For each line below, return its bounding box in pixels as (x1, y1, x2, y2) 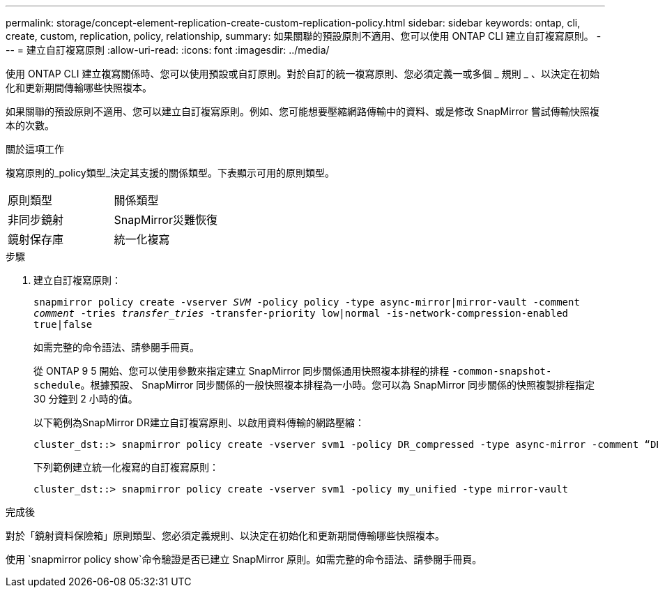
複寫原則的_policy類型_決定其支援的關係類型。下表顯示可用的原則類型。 (6, 167, 335, 179)
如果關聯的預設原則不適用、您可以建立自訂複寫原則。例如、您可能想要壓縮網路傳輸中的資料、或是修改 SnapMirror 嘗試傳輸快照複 (6, 105, 599, 117)
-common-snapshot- (452, 366, 552, 377)
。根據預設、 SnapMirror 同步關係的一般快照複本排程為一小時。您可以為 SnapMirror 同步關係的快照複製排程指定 (80, 379, 595, 391)
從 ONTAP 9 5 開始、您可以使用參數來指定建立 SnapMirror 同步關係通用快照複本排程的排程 (33, 365, 450, 377)
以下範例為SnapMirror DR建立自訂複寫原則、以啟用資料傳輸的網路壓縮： (33, 416, 365, 428)
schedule (33, 380, 81, 391)
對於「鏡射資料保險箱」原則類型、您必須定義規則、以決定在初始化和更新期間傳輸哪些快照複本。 (6, 530, 445, 541)
